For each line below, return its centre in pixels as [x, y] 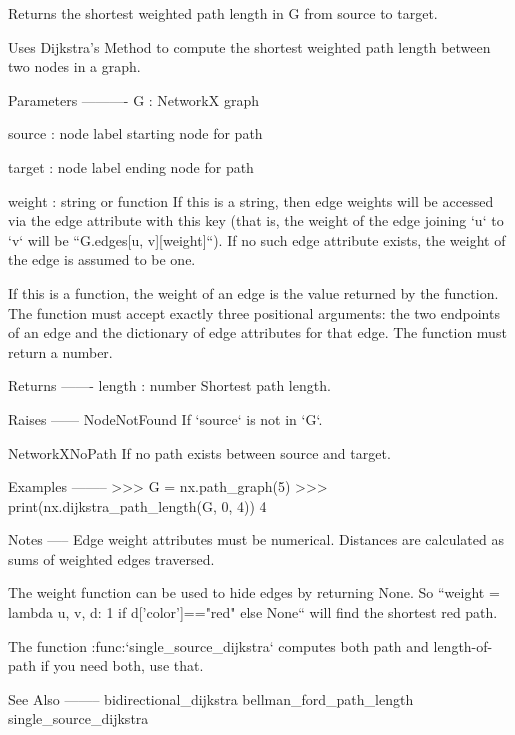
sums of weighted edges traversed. [111, 558]
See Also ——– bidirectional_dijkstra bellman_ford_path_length [211, 698]
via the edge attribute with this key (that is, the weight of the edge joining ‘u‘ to [256, 220]
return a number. [60, 351]
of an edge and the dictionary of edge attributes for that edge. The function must [257, 332]
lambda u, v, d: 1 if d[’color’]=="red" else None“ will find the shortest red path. [253, 612]
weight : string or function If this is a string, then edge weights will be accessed [251, 200]
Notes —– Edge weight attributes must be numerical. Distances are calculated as [256, 539]
